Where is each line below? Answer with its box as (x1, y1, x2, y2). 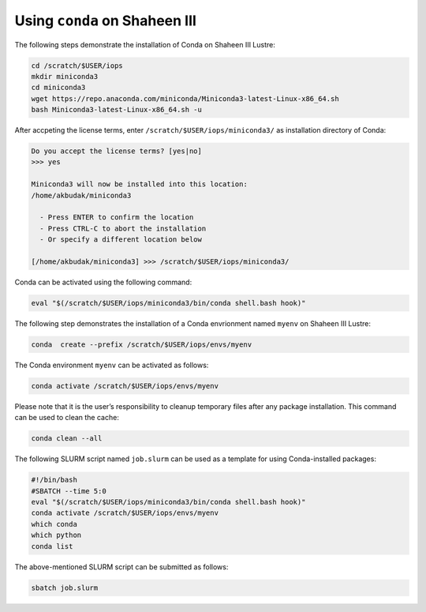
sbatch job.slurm (31, 583, 99, 592)
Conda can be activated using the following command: (14, 277, 192, 287)
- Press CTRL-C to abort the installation (39, 223, 207, 233)
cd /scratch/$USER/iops (31, 61, 124, 70)
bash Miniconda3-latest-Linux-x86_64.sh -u (31, 105, 203, 115)
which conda (31, 520, 78, 528)
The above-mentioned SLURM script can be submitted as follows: (14, 561, 229, 572)
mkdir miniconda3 (31, 72, 99, 81)
